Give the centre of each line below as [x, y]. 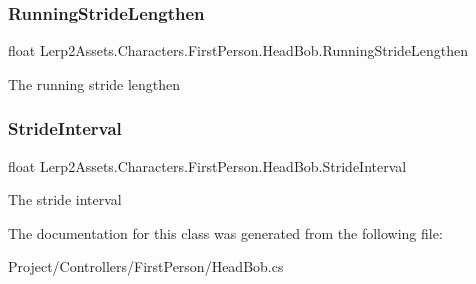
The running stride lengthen [94, 83]
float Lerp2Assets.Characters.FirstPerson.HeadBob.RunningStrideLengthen [238, 50]
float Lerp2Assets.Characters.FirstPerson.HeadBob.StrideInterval [207, 165]
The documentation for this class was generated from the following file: [225, 232]
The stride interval [65, 199]
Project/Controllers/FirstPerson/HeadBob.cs [146, 266]
